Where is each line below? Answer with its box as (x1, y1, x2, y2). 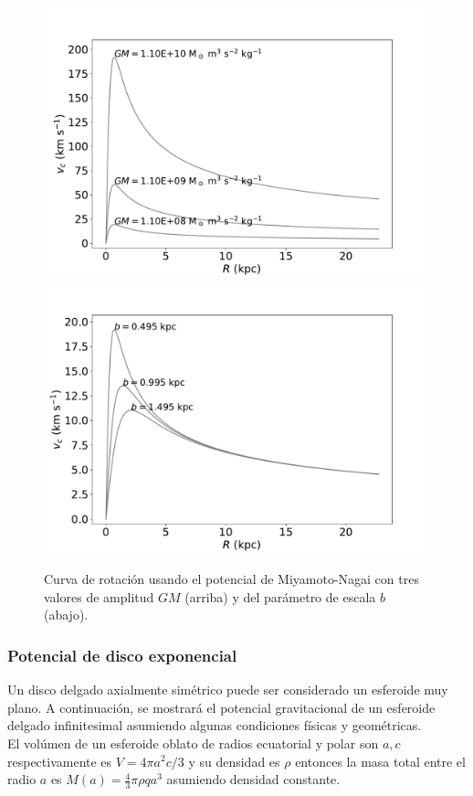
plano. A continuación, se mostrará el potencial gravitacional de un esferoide (7, 697, 436, 716)
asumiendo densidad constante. (166, 769, 341, 789)
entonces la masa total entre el (295, 751, 466, 770)
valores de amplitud (44, 587, 154, 606)
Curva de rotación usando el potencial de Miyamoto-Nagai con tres (44, 569, 419, 589)
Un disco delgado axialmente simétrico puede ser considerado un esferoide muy (7, 680, 448, 699)
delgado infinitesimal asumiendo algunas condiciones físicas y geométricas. (7, 716, 422, 735)
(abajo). (44, 605, 89, 624)
